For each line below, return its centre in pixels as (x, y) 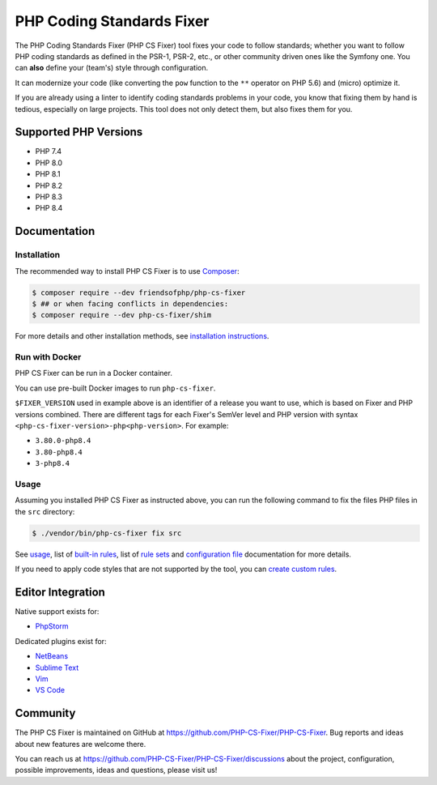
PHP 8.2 (49, 186)
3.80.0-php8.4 (63, 441)
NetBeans (52, 656)
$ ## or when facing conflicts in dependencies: (130, 303)
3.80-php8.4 (59, 452)
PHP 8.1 (48, 174)
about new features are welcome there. (81, 744)
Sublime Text (57, 668)
